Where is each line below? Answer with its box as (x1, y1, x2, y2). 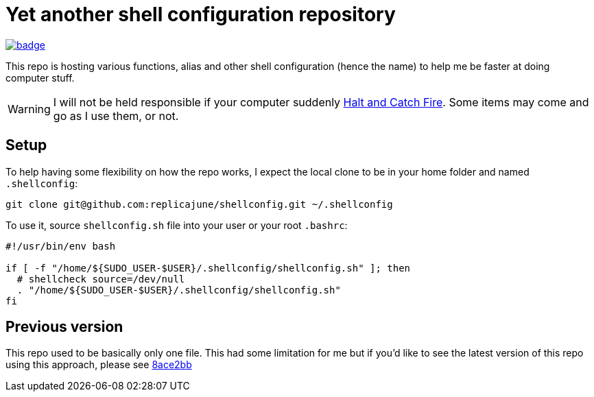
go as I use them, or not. (53, 108, 179, 123)
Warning (8, 101, 51, 116)
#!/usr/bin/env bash (5, 240, 116, 252)
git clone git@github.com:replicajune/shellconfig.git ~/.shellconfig (5, 198, 393, 210)
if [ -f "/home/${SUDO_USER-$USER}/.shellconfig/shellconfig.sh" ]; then (5, 262, 411, 274)
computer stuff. (5, 71, 75, 84)
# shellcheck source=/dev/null (16, 273, 185, 285)
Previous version (5, 318, 123, 336)
